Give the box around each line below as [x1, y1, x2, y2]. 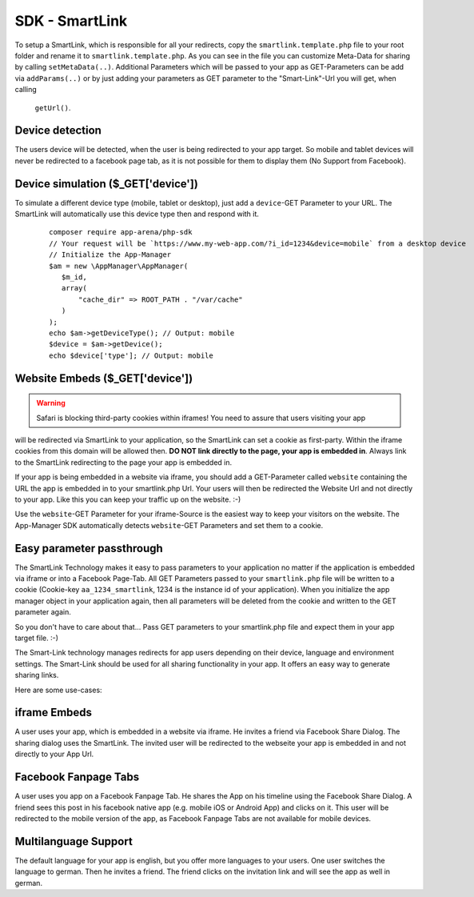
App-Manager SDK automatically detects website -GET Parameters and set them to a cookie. [14, 520, 324, 530]
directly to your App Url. [14, 749, 94, 759]
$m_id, [61, 273, 87, 282]
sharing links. [14, 671, 59, 680]
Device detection [14, 124, 102, 138]
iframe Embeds [14, 706, 92, 719]
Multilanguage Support [14, 835, 133, 848]
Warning [36, 398, 66, 408]
